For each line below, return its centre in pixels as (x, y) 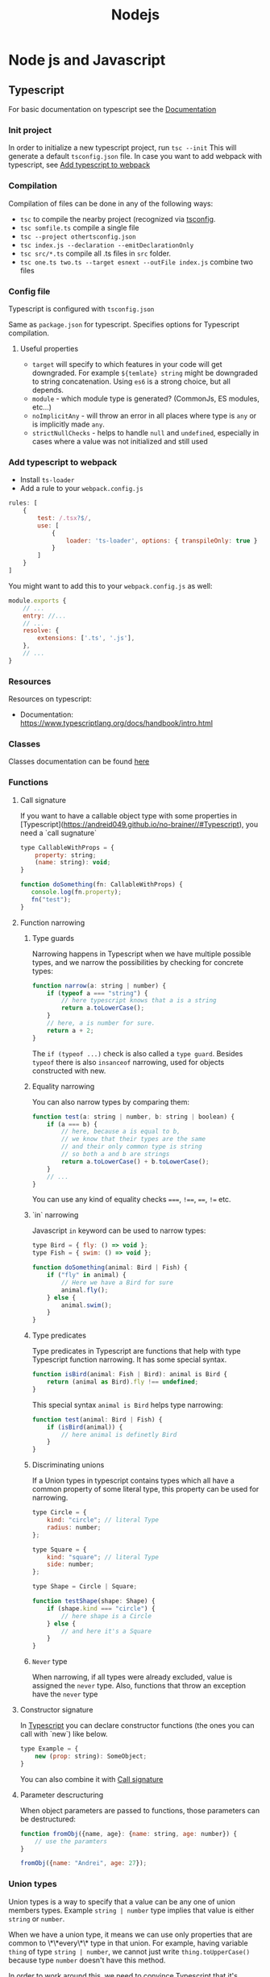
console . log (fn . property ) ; (77, 893)
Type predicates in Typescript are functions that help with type (136, 1351)
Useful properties (49, 348)
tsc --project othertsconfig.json (78, 237)
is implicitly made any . (68, 424)
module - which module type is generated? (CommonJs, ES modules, (145, 398)
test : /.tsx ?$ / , (64, 518)
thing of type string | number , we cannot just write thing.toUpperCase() (129, 1951)
